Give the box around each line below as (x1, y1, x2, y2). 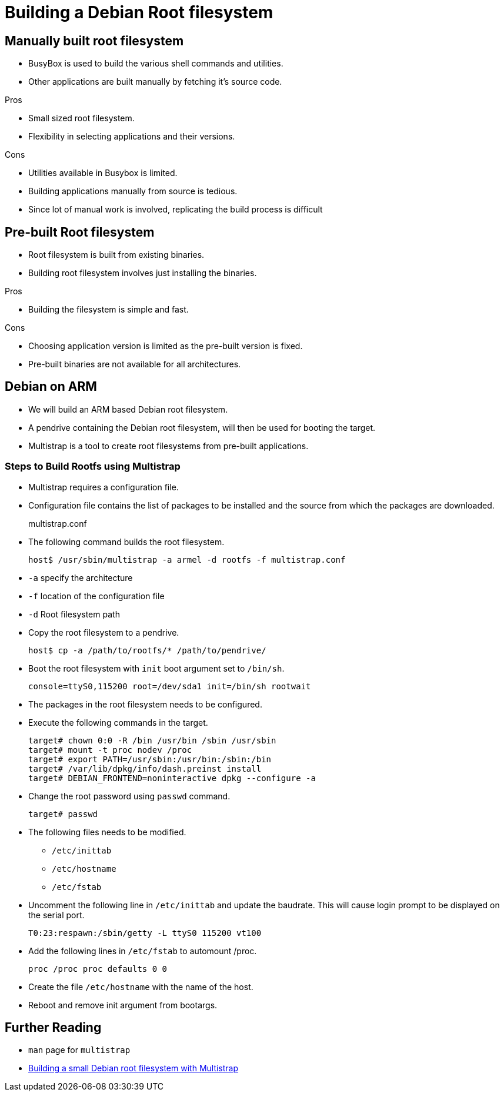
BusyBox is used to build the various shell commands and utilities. (28, 58, 283, 69)
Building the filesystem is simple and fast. (28, 304, 189, 315)
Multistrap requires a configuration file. (28, 481, 179, 492)
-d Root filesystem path (28, 609, 120, 619)
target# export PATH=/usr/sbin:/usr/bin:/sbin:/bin (28, 754, 272, 764)
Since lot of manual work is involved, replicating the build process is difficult (28, 204, 323, 215)
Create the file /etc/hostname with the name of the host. (28, 981, 253, 992)
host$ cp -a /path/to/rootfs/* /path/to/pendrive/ (28, 645, 266, 655)
